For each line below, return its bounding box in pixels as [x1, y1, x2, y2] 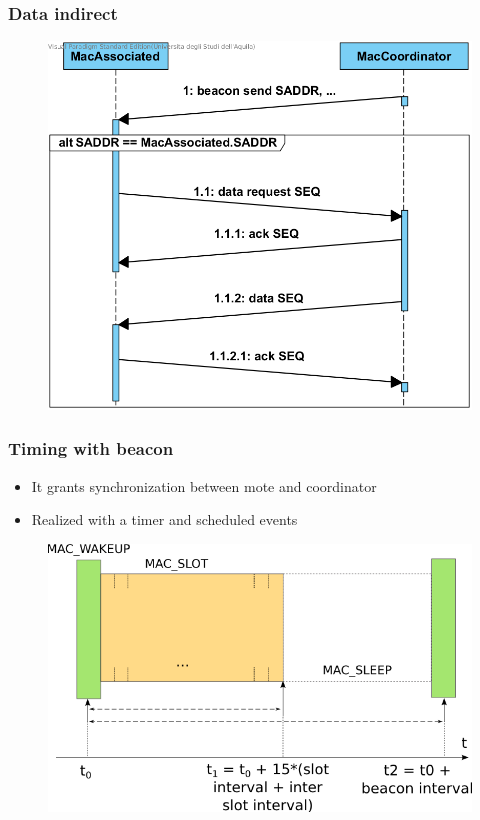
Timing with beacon [8, 436, 174, 461]
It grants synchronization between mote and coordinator [31, 475, 377, 496]
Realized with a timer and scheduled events [31, 509, 298, 530]
